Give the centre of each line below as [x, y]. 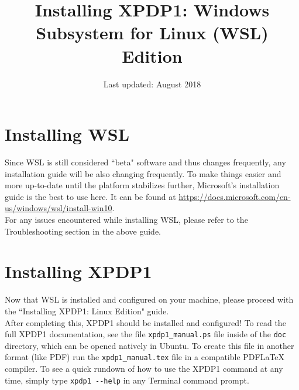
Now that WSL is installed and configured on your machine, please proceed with [149, 299]
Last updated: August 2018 [152, 84]
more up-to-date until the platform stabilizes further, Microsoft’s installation [142, 185]
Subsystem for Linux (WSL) [152, 33]
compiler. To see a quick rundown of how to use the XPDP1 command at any [144, 368]
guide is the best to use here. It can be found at [90, 196]
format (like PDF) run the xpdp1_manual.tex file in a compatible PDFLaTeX [145, 357]
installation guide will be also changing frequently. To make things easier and [143, 173]
